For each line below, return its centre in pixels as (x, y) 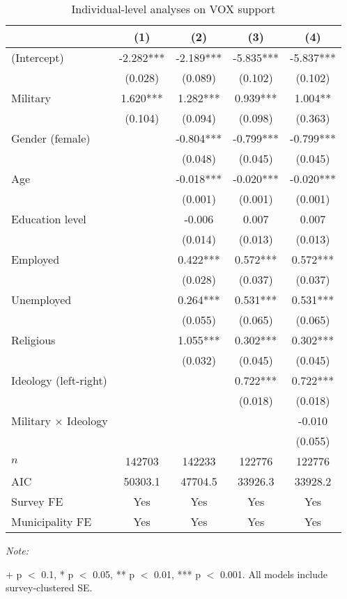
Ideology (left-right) (59, 380)
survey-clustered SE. (49, 588)
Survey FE (37, 501)
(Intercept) (38, 57)
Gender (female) (51, 138)
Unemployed (41, 299)
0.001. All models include (274, 574)
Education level (49, 219)
